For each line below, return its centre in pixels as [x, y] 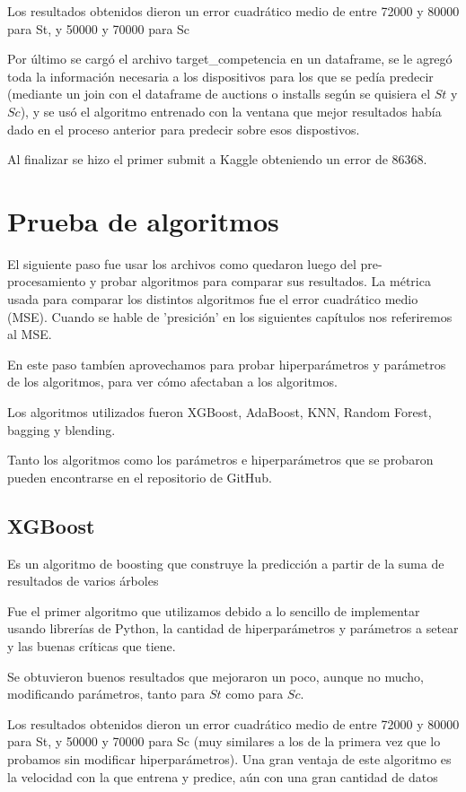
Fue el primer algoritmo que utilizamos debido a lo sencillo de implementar [214, 610]
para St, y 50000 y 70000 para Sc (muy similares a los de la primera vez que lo [224, 741]
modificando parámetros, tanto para [106, 694]
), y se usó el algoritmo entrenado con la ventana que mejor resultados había [231, 111]
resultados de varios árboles [83, 581]
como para [255, 694]
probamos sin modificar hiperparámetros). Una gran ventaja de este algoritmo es [229, 758]
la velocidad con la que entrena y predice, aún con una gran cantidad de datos [223, 776]
